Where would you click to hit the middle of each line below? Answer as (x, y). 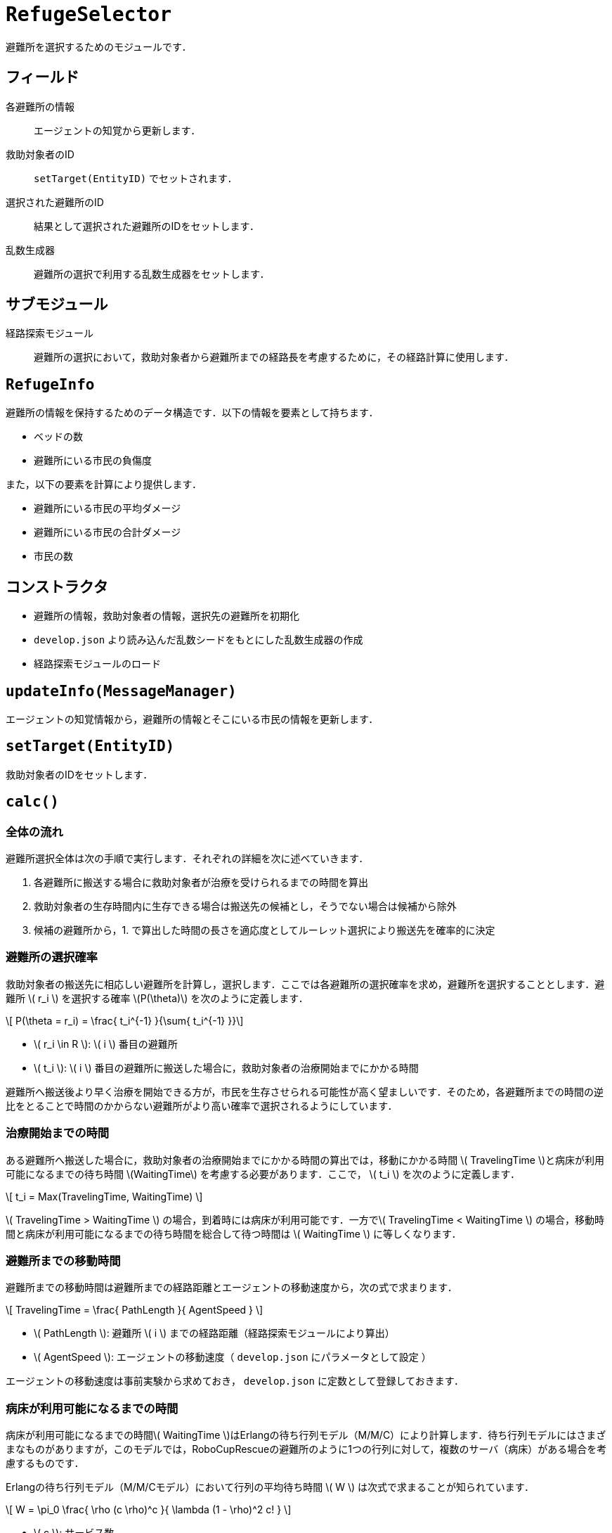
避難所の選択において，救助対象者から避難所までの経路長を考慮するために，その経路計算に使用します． (274, 357)
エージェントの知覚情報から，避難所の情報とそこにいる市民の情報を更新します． (192, 719)
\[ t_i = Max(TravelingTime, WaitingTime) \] (104, 1196)
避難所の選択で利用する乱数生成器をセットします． (152, 274)
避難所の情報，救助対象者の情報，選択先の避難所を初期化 (167, 616)
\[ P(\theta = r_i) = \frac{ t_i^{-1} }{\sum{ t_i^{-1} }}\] (125, 1020)
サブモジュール (57, 304)
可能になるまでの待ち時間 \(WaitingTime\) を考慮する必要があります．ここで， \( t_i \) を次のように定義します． (263, 1174)
